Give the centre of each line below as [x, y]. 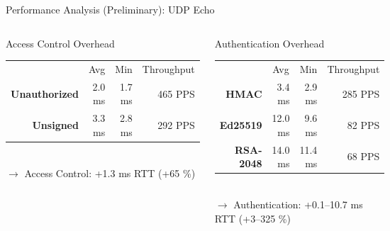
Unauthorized [45, 93]
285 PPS [361, 93]
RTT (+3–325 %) [252, 218]
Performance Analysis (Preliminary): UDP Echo [110, 9]
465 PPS [176, 93]
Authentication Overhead [269, 43]
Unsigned [55, 125]
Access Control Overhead [60, 43]
